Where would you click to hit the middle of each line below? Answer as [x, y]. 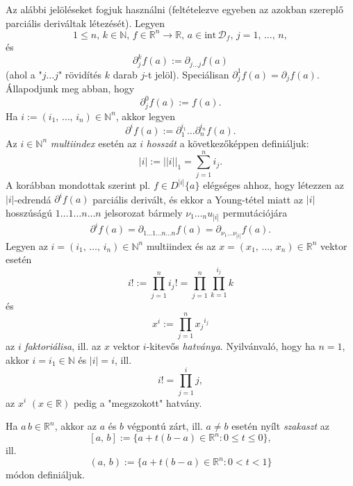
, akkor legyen [146, 116]
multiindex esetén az [93, 143]
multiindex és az [181, 245]
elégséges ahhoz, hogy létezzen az [273, 185]
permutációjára [255, 212]
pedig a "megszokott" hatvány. [138, 402]
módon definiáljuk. [45, 475]
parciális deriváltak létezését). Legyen [85, 23]
